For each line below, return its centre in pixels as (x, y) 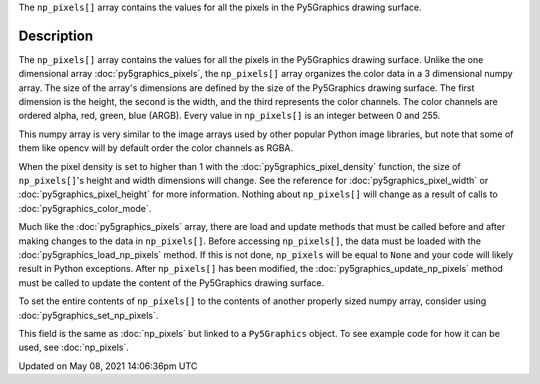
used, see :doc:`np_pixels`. (74, 347)
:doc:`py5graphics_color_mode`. (85, 208)
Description (56, 35)
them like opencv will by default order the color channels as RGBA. (156, 148)
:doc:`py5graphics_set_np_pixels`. (88, 315)
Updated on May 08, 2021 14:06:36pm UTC (108, 366)
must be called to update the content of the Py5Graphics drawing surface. (171, 282)
